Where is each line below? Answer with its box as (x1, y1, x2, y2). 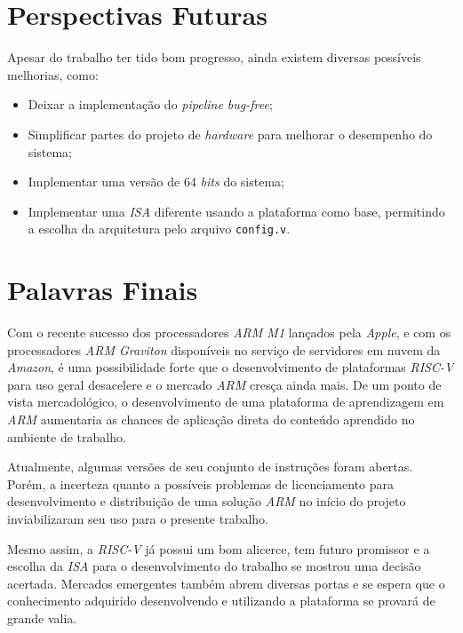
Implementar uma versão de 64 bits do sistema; (28, 172, 284, 191)
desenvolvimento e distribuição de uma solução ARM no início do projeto (7, 492, 406, 510)
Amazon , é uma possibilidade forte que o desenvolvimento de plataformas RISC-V (7, 358, 454, 376)
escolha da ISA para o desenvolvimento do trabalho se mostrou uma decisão (7, 557, 421, 575)
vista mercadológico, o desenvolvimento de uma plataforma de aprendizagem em (7, 392, 444, 411)
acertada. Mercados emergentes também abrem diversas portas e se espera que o (7, 574, 445, 592)
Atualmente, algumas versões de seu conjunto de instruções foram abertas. (7, 457, 413, 476)
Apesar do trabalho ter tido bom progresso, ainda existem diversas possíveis (7, 48, 421, 67)
